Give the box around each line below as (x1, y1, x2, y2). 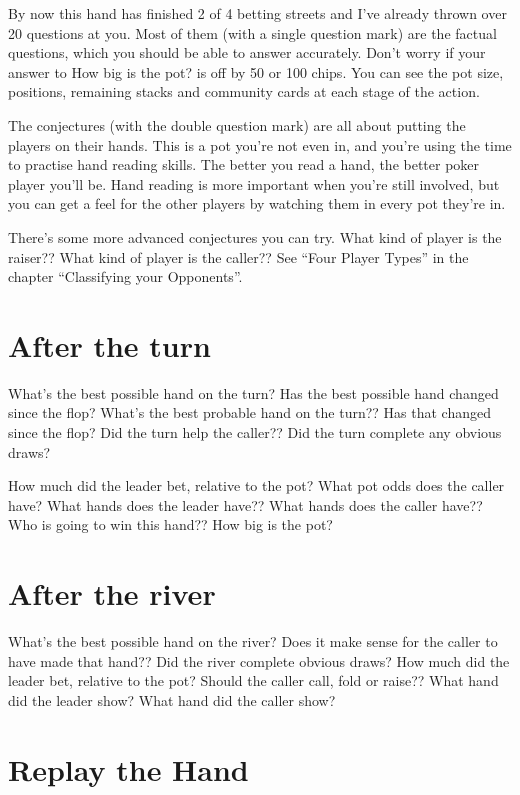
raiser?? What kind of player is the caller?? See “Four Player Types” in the (8, 246, 469, 267)
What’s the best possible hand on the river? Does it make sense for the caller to (8, 631, 498, 652)
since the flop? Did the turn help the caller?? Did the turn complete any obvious (8, 422, 502, 443)
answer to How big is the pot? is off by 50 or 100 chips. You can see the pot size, (8, 61, 504, 82)
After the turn (8, 324, 211, 365)
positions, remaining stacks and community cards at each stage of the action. (8, 81, 480, 102)
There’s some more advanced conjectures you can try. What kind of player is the (8, 226, 502, 247)
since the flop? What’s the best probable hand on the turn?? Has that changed (8, 402, 492, 423)
